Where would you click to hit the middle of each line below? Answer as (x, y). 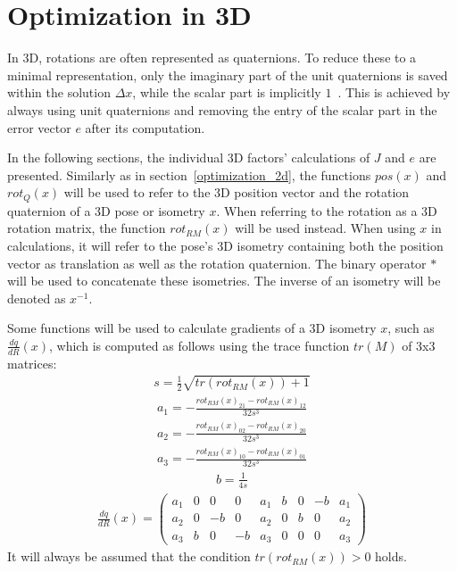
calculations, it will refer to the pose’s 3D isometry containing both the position (225, 245)
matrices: (32, 363)
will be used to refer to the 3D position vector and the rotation (237, 192)
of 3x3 (419, 345)
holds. (391, 556)
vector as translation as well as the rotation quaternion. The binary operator (217, 263)
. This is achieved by (394, 92)
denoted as (37, 298)
